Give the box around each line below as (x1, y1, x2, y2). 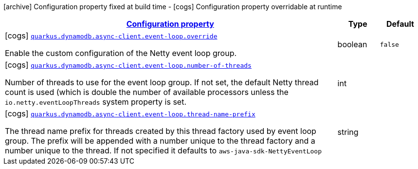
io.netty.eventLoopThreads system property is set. (5, 97, 186, 107)
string (337, 127, 359, 137)
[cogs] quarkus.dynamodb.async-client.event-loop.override (5, 31, 218, 40)
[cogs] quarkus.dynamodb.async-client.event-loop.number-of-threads (5, 60, 252, 70)
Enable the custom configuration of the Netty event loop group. (5, 48, 237, 58)
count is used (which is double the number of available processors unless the (5, 87, 289, 97)
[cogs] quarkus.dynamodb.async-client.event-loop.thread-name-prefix (5, 109, 255, 118)
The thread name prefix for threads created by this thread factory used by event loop (5, 126, 316, 136)
